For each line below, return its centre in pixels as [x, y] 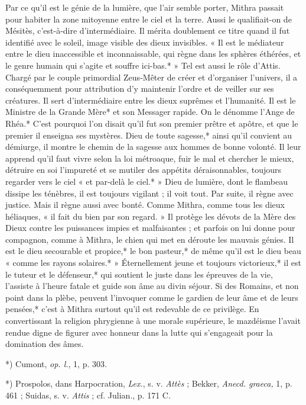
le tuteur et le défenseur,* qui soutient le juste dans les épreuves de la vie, [139, 274]
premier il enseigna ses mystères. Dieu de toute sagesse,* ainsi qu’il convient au [149, 135]
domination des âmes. [45, 344]
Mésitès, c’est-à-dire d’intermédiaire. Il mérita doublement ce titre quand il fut [148, 30]
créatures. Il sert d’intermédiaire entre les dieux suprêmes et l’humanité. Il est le [151, 100]
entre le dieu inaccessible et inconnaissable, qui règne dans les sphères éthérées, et [153, 54]
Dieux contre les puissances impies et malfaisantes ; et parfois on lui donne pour [150, 228]
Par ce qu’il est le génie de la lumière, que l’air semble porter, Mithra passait [145, 7]
